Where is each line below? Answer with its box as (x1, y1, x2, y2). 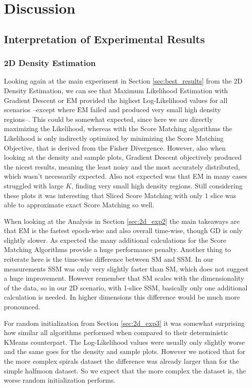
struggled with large (4, 180, 64, 190)
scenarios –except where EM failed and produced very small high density (4, 104, 221, 115)
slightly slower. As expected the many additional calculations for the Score (4, 235, 226, 245)
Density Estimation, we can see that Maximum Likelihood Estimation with (4, 85, 228, 95)
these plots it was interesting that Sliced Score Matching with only (4, 190, 203, 200)
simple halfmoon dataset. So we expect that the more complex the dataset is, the (4, 365, 246, 375)
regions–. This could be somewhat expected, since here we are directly (4, 114, 213, 124)
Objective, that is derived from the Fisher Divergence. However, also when (4, 142, 226, 152)
